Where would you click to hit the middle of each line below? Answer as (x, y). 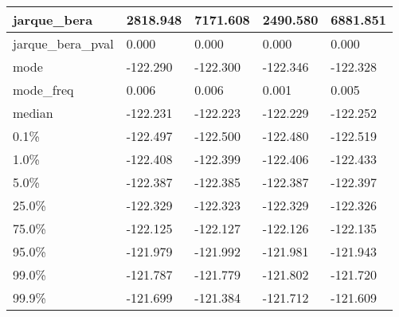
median (33, 113)
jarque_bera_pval (63, 43)
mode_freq (43, 90)
